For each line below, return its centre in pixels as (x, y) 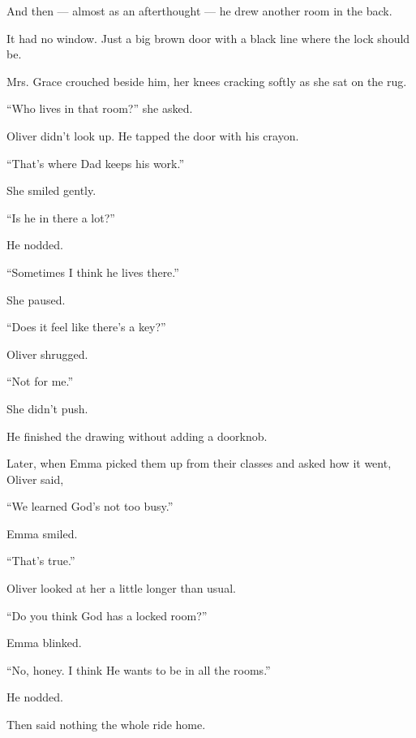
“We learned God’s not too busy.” (90, 506)
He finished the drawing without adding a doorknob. (137, 436)
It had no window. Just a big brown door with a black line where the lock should (208, 38)
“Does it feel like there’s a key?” (86, 327)
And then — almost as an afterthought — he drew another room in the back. (199, 11)
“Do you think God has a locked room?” (107, 615)
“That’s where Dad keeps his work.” (96, 163)
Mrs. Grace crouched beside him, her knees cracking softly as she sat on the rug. (207, 81)
